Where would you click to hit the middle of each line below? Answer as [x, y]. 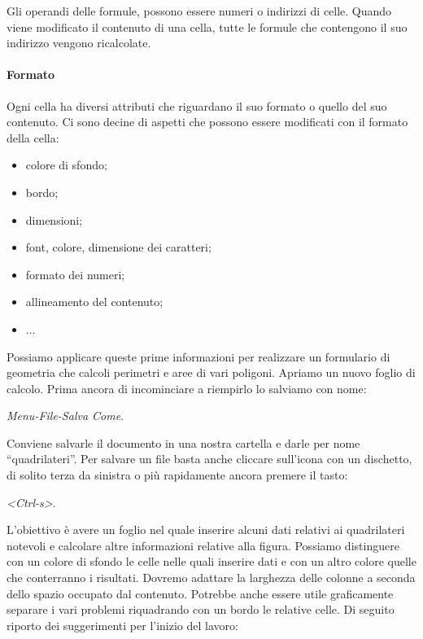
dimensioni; [54, 219]
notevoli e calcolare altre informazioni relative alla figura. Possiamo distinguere [203, 545]
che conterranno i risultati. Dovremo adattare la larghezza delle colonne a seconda [211, 578]
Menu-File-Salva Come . [65, 416]
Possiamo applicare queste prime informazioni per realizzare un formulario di [198, 356]
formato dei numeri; [75, 274]
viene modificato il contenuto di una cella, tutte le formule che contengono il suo [207, 26]
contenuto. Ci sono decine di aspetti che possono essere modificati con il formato [207, 122]
